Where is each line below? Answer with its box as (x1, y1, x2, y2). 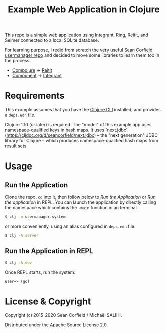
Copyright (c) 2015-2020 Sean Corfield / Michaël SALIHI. (5, 312, 122, 318)
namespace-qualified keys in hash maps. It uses (5, 127, 105, 133)
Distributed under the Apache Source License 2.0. (5, 322, 108, 328)
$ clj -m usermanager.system (5, 214, 66, 219)
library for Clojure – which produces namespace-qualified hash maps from (5, 138, 159, 144)
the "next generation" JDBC (100, 132, 158, 138)
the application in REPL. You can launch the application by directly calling (5, 199, 156, 205)
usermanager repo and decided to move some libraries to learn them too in (5, 52, 160, 58)
